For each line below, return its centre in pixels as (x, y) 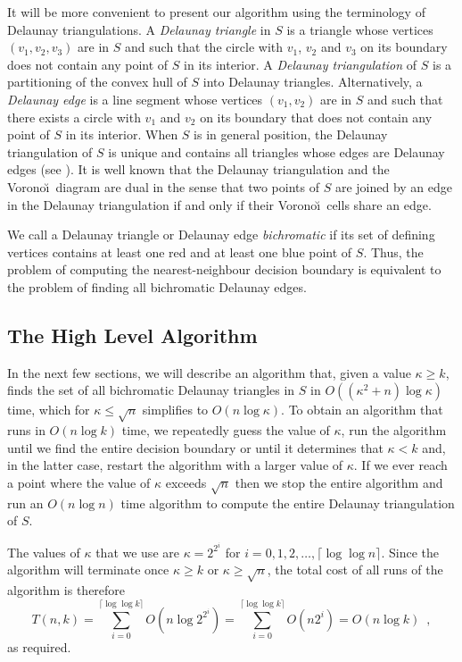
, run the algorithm (394, 430)
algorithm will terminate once (88, 570)
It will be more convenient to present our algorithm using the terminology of (216, 12)
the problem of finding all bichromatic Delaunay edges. (157, 286)
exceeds (186, 482)
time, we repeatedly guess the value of (226, 430)
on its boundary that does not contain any (316, 117)
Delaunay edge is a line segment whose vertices (135, 99)
